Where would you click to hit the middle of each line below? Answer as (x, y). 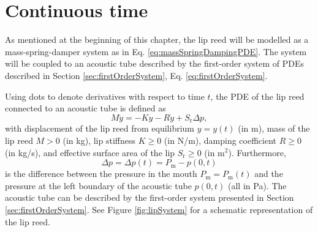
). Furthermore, (257, 152)
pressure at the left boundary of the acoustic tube (98, 185)
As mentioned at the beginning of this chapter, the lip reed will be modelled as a (157, 39)
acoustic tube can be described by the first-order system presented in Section (150, 197)
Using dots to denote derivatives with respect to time (105, 96)
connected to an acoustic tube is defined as (85, 108)
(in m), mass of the (274, 128)
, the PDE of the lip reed (257, 96)
